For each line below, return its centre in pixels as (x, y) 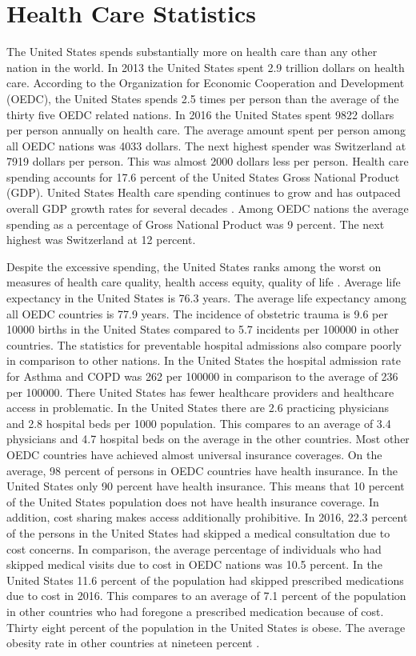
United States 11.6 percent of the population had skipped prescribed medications (205, 580)
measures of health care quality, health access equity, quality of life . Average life (204, 282)
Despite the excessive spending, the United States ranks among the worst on (194, 266)
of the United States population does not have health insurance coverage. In (193, 501)
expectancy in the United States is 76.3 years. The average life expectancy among (206, 298)
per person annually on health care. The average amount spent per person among (206, 130)
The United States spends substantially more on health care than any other (192, 52)
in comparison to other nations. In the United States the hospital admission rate (204, 360)
